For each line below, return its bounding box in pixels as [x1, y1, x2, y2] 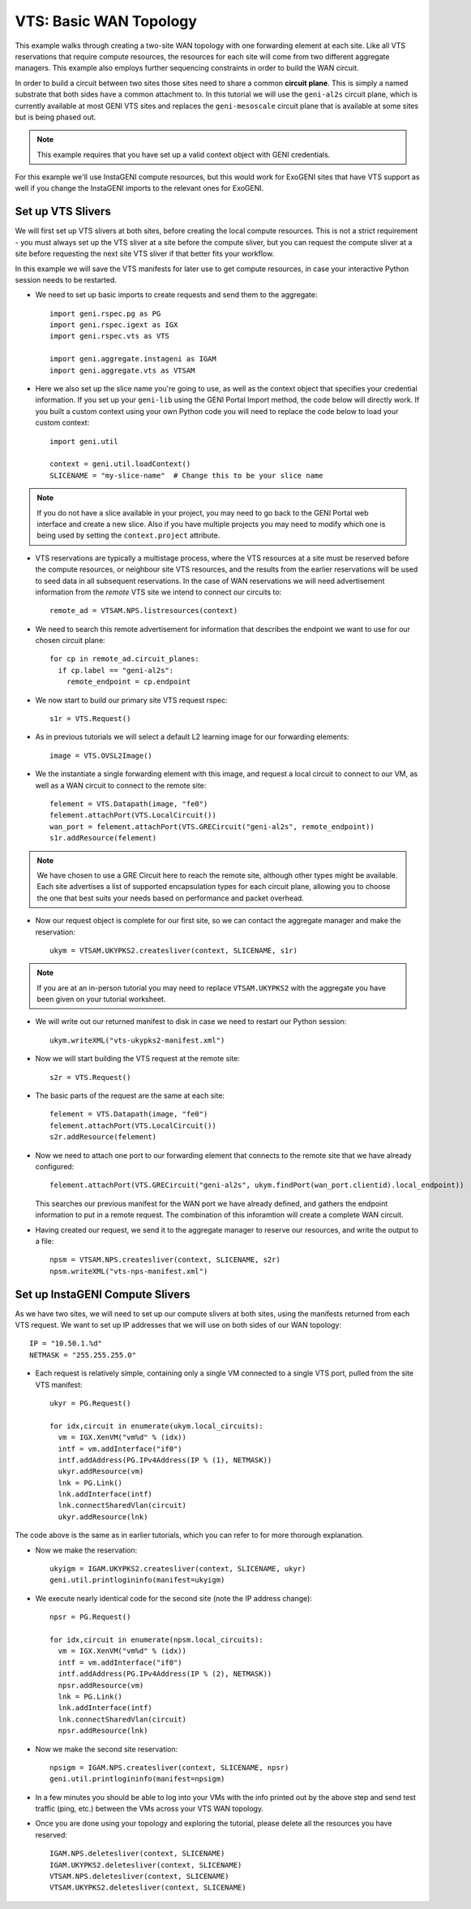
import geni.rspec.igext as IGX [49, 321, 178, 330]
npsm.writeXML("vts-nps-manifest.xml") [49, 1267, 208, 1276]
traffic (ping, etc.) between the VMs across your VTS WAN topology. [35, 1803, 263, 1814]
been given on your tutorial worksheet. [36, 995, 166, 1004]
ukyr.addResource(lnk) [58, 1512, 148, 1522]
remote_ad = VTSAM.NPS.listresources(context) [49, 606, 238, 615]
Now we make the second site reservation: [35, 1744, 178, 1754]
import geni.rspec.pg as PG [49, 309, 161, 318]
